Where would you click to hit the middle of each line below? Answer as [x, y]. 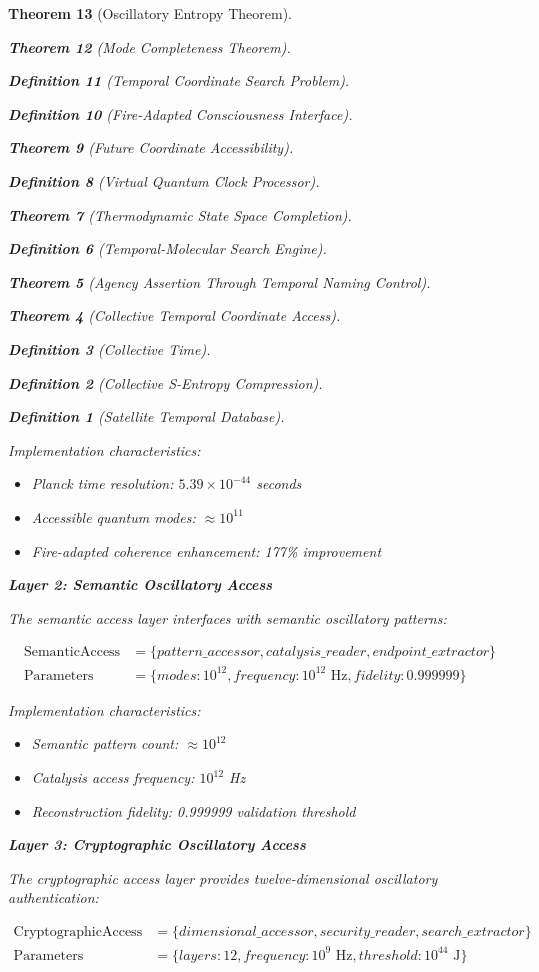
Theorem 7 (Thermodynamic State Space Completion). [180, 214]
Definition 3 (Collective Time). [109, 348]
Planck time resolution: [102, 483]
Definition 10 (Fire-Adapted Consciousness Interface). [180, 113]
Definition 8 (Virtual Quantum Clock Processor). [164, 180]
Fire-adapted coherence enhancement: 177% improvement [206, 550]
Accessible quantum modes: [113, 516]
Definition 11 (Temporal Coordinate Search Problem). [179, 80]
